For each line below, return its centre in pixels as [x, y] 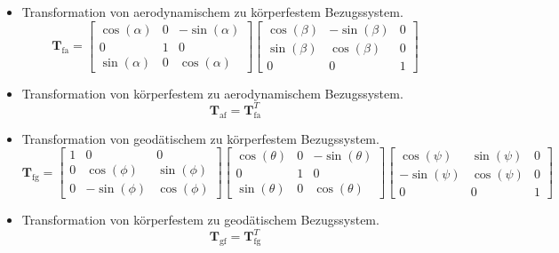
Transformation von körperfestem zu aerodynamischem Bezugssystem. [212, 93]
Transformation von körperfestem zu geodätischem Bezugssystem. [200, 220]
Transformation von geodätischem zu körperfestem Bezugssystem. [200, 138]
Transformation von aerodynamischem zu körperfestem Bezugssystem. [212, 12]
